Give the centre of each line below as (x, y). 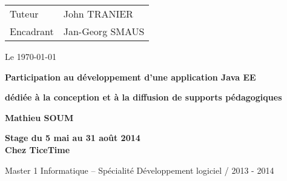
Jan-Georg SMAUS (104, 31)
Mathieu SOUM (39, 117)
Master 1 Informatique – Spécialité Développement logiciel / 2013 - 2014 (140, 170)
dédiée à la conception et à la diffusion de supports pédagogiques (143, 97)
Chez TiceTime (38, 149)
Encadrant (32, 31)
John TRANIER (98, 14)
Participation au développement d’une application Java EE (130, 77)
